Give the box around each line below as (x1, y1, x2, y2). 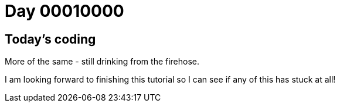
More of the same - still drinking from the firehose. (5, 56, 200, 67)
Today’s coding (5, 31, 96, 47)
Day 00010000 (5, 1, 124, 21)
